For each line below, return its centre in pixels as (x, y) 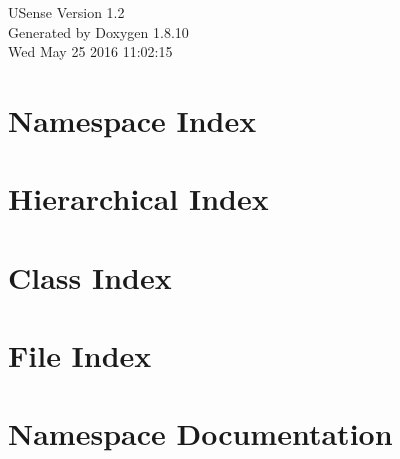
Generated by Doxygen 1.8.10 (98, 31)
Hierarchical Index (138, 198)
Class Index (90, 276)
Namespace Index (132, 119)
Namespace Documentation (200, 433)
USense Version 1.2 (66, 12)
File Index (80, 355)
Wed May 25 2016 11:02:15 (90, 51)
